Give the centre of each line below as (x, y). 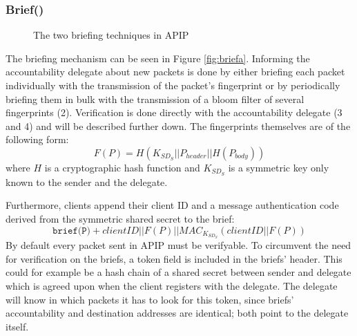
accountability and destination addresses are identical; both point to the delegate (177, 313)
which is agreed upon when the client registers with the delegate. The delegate (172, 285)
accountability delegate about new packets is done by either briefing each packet (175, 72)
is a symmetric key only (279, 167)
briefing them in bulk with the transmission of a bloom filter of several (155, 99)
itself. (17, 326)
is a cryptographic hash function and (122, 167)
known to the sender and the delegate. (87, 181)
